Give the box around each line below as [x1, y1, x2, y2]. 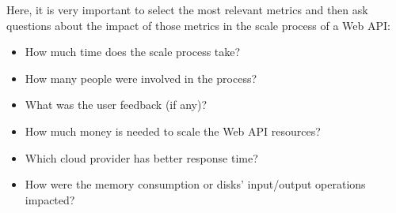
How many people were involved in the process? [25, 69, 257, 86]
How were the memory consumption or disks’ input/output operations [25, 176, 366, 192]
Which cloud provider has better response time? [25, 149, 258, 166]
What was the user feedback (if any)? [25, 96, 208, 113]
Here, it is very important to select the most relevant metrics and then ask [6, 2, 368, 17]
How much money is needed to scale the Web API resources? [25, 122, 321, 139]
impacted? [25, 191, 75, 207]
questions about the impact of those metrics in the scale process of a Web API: [6, 17, 390, 33]
